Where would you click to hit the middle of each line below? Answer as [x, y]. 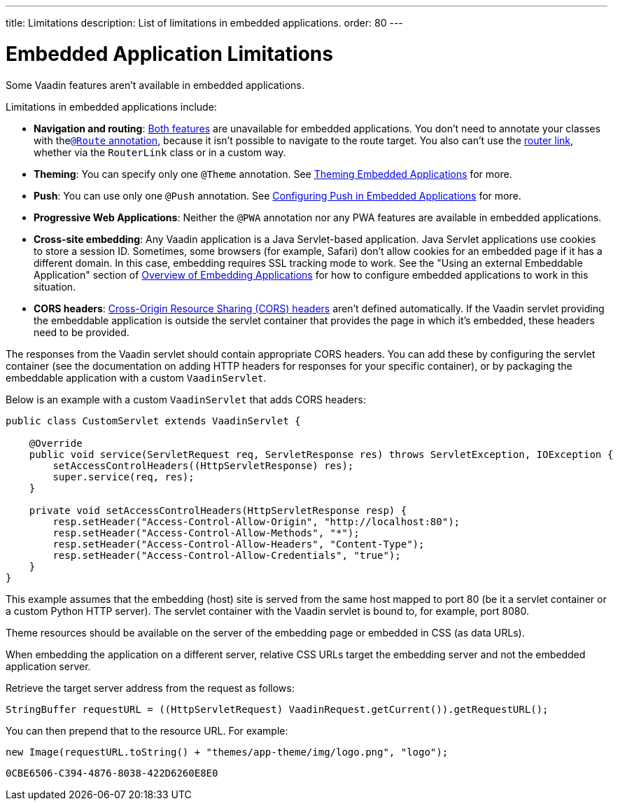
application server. [48, 666]
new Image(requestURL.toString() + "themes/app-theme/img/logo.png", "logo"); [227, 752]
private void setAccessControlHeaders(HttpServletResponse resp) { [218, 510]
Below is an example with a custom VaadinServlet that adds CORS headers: [186, 399]
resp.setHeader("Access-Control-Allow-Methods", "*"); [206, 533]
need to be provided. [82, 332]
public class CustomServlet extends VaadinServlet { [153, 421]
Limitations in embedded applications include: [111, 106]
